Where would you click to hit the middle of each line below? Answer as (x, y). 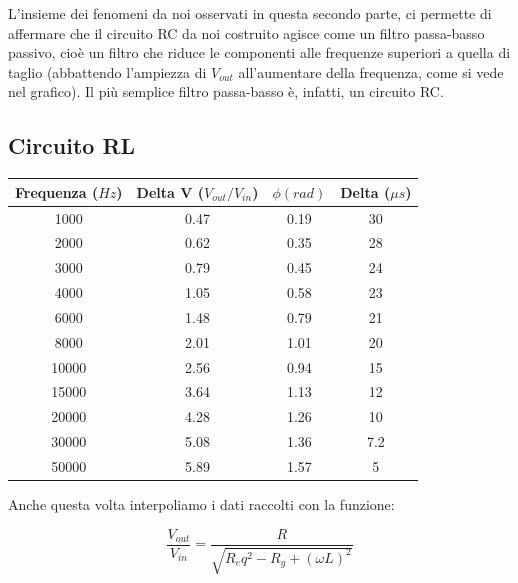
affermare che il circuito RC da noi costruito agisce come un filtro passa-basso (246, 32)
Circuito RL (72, 145)
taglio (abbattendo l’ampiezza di (107, 71)
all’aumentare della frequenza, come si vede (371, 71)
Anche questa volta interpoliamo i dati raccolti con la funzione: (201, 504)
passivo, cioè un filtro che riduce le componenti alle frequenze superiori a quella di (259, 52)
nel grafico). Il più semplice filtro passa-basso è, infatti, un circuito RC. (226, 91)
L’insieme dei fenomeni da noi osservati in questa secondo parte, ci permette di (250, 13)
